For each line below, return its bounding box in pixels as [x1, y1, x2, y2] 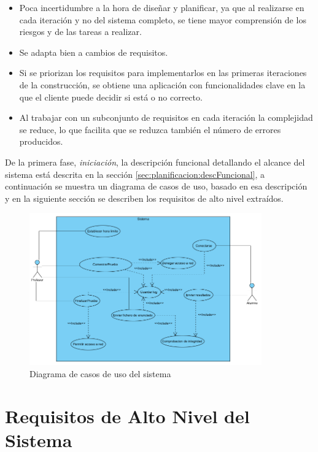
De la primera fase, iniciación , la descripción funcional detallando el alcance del [5, 155, 305, 168]
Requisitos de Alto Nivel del [5, 403, 250, 428]
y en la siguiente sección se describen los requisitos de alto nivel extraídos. [5, 191, 284, 204]
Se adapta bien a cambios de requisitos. [19, 45, 168, 58]
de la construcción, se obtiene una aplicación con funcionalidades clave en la [19, 78, 306, 91]
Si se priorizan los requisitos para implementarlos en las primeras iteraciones [19, 66, 307, 79]
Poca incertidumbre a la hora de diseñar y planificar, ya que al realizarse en [19, 1, 304, 13]
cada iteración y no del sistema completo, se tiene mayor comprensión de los [19, 13, 306, 26]
